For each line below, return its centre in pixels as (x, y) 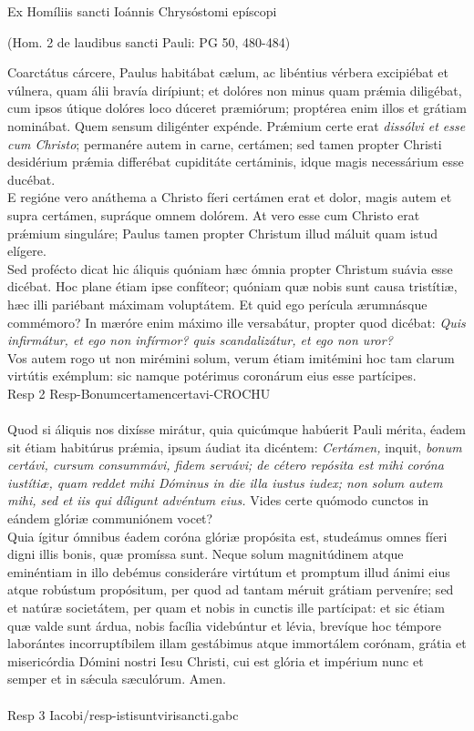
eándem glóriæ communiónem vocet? (110, 518)
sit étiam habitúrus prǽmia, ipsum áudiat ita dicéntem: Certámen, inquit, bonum (235, 447)
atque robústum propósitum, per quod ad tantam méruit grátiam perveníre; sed (231, 589)
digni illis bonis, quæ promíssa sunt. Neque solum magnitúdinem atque (206, 554)
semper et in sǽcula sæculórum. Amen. (117, 679)
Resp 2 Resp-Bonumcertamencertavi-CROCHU (139, 393)
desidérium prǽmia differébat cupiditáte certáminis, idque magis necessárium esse (236, 162)
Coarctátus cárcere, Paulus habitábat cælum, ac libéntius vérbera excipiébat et (228, 72)
